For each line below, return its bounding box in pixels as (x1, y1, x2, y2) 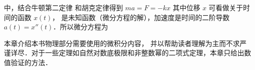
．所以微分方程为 (53, 22, 108, 32)
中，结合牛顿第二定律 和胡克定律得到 (4, 2, 123, 12)
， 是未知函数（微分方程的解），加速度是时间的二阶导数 (52, 12, 229, 22)
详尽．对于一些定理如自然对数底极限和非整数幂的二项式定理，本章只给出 (10, 47, 244, 58)
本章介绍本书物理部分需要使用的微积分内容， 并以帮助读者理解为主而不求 (4, 38, 240, 48)
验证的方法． (10, 57, 52, 67)
